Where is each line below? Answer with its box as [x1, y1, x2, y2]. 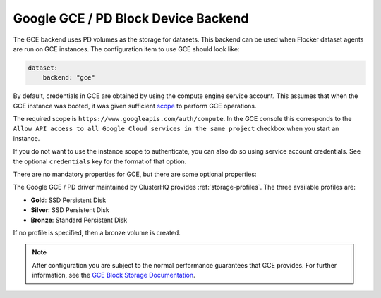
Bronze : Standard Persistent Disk [30, 216, 128, 224]
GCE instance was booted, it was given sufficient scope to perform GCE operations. [13, 101, 257, 110]
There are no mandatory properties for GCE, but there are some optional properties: [13, 170, 257, 179]
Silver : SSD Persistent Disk [30, 206, 109, 214]
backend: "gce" [42, 74, 95, 82]
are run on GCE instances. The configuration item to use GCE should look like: [13, 44, 240, 53]
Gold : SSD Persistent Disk [30, 196, 107, 204]
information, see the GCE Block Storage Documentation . [32, 271, 195, 280]
